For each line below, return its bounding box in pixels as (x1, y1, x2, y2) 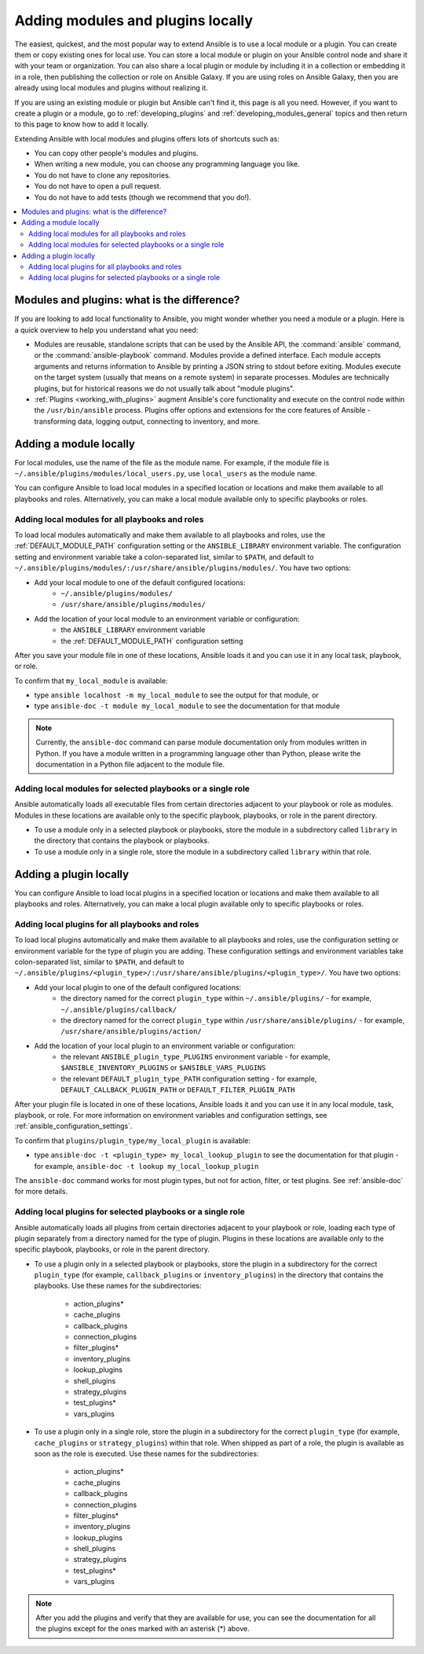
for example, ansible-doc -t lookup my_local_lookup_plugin (34, 1161, 259, 1171)
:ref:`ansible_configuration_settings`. (14, 1121, 133, 1131)
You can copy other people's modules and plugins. (34, 149, 199, 158)
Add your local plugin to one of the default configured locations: (34, 983, 242, 992)
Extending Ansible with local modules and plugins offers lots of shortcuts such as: (14, 134, 280, 143)
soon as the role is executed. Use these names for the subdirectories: (34, 1449, 259, 1458)
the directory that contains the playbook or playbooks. (34, 836, 210, 845)
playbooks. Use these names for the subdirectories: (34, 1281, 202, 1291)
